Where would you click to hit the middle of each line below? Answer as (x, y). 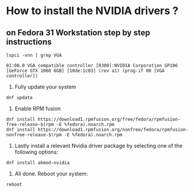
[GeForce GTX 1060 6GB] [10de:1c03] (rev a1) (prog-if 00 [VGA (86, 71)
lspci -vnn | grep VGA (34, 55)
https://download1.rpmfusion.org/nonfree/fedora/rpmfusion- (113, 130)
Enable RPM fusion (37, 108)
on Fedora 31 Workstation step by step (78, 33)
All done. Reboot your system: (51, 174)
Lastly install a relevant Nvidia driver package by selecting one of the (98, 146)
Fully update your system (45, 87)
